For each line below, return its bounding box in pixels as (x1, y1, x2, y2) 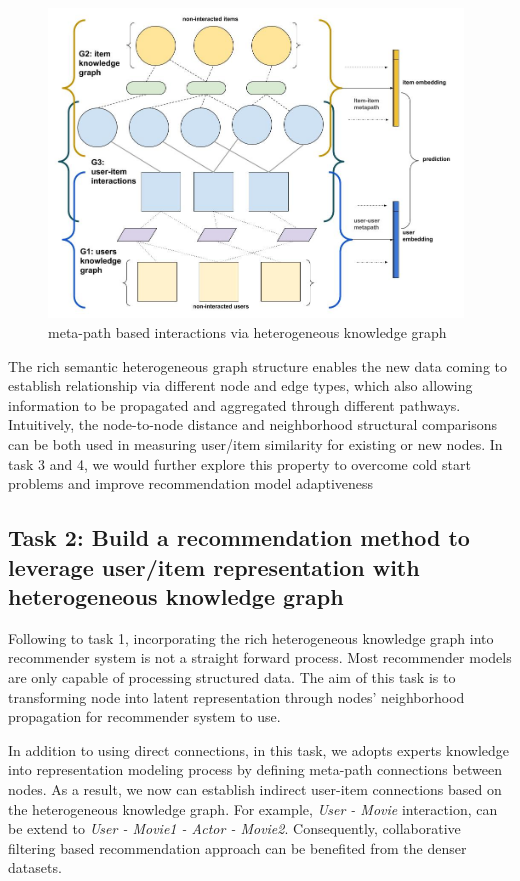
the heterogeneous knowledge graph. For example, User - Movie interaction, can (8, 798, 498, 819)
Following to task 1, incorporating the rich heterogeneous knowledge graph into (8, 627, 494, 648)
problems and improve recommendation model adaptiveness (8, 473, 374, 494)
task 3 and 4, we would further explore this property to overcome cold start (8, 453, 471, 474)
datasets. (8, 857, 62, 878)
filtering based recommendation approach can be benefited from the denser (8, 837, 467, 858)
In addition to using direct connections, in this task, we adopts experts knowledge (8, 739, 510, 760)
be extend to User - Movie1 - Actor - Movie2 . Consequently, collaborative (8, 818, 461, 839)
